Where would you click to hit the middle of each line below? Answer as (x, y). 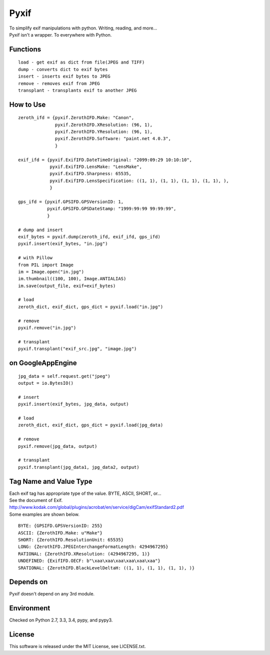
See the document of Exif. (36, 500)
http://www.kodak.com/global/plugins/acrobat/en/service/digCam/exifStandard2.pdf (97, 507)
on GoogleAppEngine (43, 363)
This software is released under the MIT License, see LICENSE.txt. (77, 646)
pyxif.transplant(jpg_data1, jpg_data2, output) (79, 467)
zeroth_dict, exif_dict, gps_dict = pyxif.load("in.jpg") (91, 307)
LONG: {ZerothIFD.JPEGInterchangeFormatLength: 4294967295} (93, 547)
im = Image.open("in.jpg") (51, 272)
